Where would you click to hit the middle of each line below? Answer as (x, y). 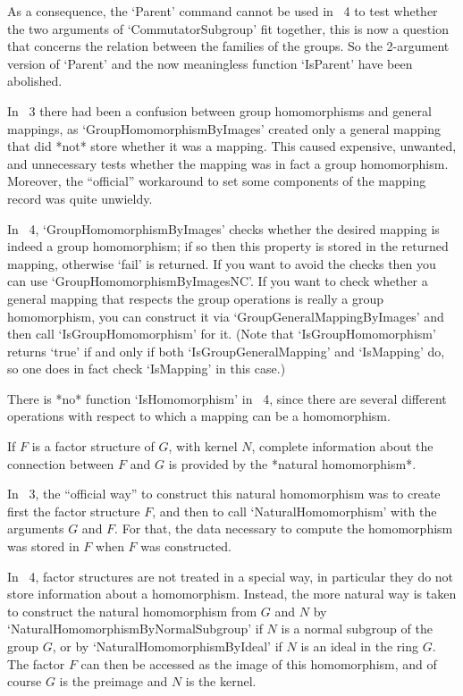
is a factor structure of (93, 446)
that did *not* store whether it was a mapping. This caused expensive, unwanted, (232, 146)
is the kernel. (221, 681)
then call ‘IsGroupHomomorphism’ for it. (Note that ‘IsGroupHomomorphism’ (222, 334)
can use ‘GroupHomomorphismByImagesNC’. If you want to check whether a (218, 281)
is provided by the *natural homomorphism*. (292, 463)
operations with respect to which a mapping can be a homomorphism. (199, 416)
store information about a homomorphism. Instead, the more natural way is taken (232, 594)
